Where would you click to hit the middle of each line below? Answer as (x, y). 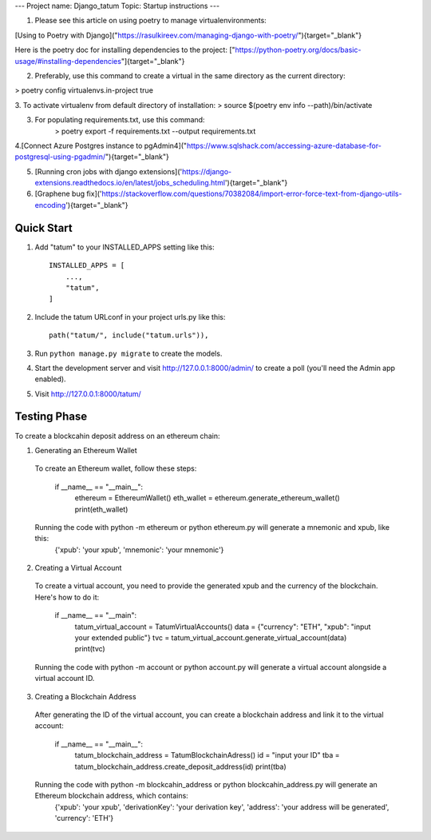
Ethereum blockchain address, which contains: (112, 796)
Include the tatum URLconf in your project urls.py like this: (130, 316)
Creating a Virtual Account (78, 568)
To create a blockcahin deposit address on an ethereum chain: (117, 436)
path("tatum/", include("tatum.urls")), (129, 335)
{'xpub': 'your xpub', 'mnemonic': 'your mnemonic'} (139, 549)
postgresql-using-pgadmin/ (60, 157)
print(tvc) (90, 649)
